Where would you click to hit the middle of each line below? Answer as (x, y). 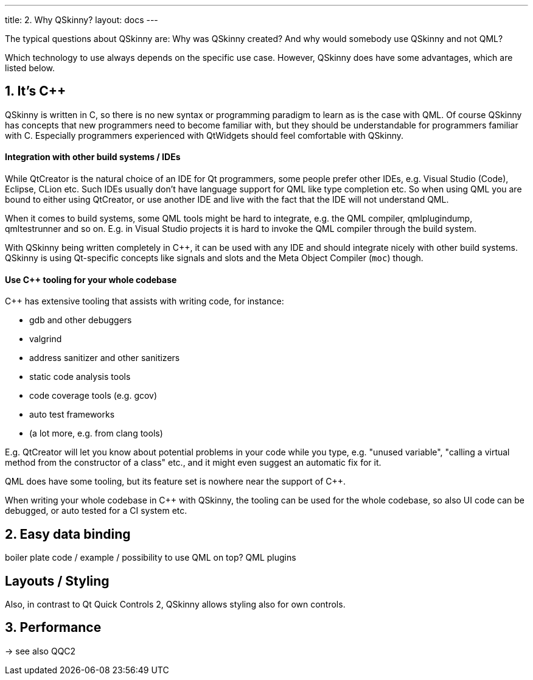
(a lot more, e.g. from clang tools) (96, 433)
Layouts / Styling (57, 581)
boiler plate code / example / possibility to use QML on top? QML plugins (151, 558)
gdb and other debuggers (81, 320)
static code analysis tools (80, 377)
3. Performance (53, 628)
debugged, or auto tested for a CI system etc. (96, 511)
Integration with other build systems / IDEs (93, 157)
